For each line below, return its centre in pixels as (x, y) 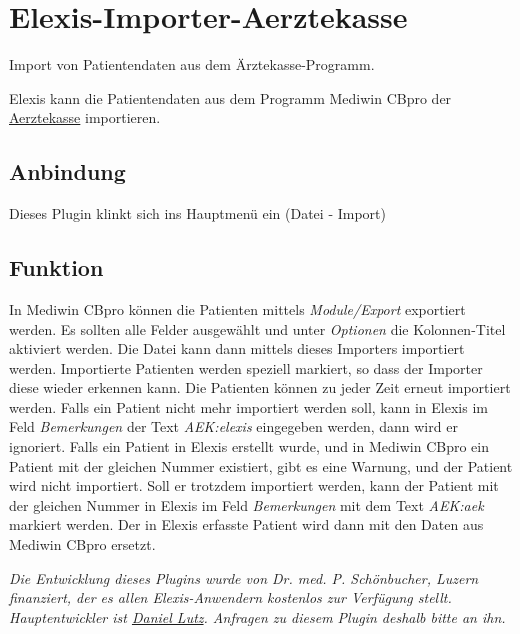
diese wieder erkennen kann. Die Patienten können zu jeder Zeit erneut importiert (260, 387)
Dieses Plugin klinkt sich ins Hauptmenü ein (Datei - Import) (197, 213)
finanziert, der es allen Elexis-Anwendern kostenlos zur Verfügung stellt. (230, 597)
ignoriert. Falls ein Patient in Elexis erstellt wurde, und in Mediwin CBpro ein (249, 446)
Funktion (56, 267)
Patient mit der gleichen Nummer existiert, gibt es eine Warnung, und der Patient (261, 465)
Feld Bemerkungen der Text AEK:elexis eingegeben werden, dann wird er (233, 426)
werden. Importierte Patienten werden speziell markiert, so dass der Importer (246, 367)
